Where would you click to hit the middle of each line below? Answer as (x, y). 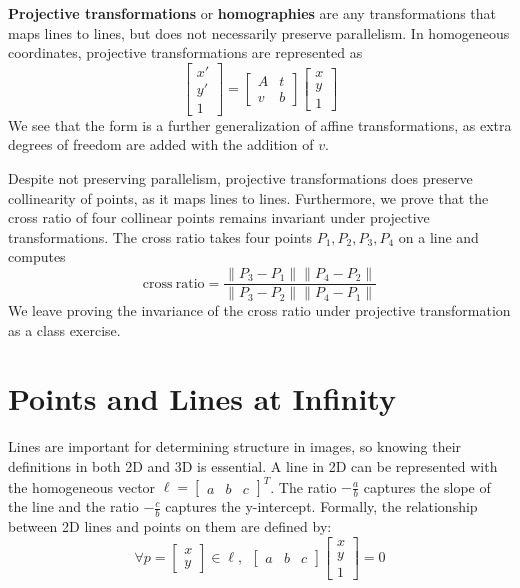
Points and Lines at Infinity (202, 398)
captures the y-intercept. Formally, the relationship (321, 506)
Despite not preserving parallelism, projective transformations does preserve (240, 178)
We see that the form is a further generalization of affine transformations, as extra (260, 124)
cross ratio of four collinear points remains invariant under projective (219, 217)
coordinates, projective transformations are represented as (185, 52)
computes (37, 256)
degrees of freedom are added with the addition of (161, 144)
